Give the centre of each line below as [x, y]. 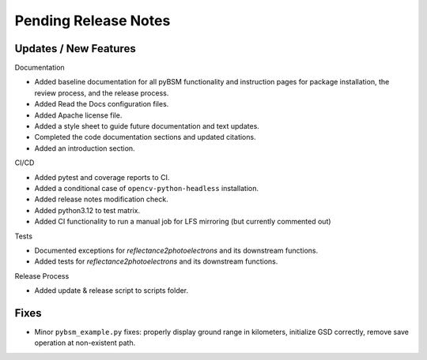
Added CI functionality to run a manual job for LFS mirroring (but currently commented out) [183, 222]
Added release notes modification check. [102, 199]
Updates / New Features [75, 49]
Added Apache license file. [78, 115]
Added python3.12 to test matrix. [87, 210]
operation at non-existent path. [85, 343]
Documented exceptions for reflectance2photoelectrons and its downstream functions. [176, 250]
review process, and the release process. [102, 93]
